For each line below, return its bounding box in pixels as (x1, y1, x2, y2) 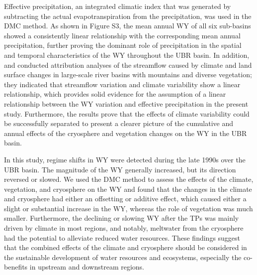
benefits (4, 262, 28, 272)
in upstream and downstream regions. (29, 262, 144, 272)
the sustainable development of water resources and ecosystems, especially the (4, 252, 242, 262)
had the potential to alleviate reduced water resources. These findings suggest (4, 232, 241, 243)
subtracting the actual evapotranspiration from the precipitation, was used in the (4, 10, 252, 21)
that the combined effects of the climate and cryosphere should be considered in (4, 242, 247, 253)
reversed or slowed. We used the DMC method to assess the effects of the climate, (4, 174, 254, 184)
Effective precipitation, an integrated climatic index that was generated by (4, 1, 231, 11)
